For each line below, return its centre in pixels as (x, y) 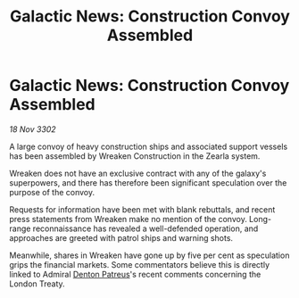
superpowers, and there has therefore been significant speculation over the (148, 182)
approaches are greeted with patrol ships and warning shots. (121, 237)
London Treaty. (37, 284)
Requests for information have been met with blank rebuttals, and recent (142, 209)
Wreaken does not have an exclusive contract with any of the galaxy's (138, 173)
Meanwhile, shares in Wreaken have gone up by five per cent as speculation (149, 255)
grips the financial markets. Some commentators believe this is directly (140, 264)
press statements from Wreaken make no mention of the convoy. (128, 219)
